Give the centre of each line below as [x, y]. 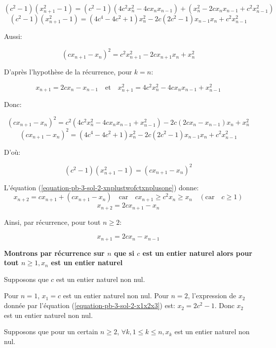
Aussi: [13, 36]
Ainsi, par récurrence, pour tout [52, 222]
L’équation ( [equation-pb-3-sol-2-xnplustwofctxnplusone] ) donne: [101, 187]
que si [124, 253]
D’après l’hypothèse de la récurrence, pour [68, 72]
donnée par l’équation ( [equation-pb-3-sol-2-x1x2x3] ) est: [90, 305]
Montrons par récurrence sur [54, 253]
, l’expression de [212, 296]
